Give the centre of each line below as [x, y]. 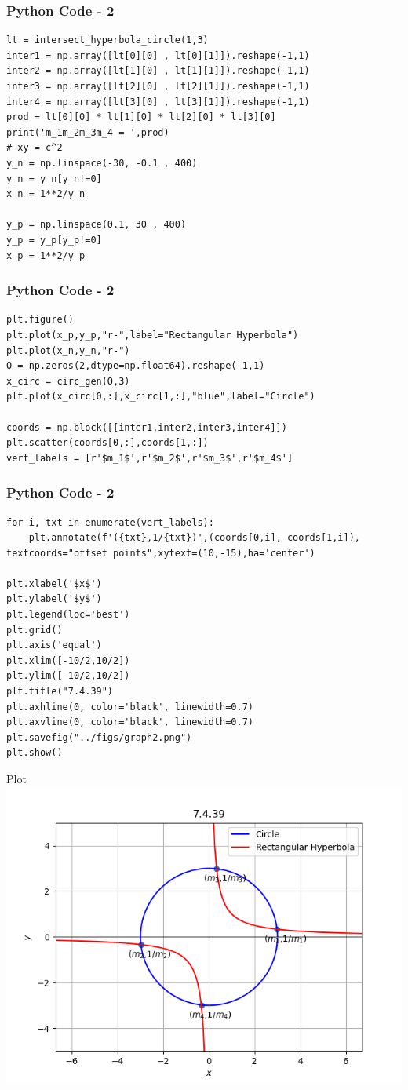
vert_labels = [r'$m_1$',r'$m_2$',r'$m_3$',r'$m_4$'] [150, 458]
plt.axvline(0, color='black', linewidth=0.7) [130, 722]
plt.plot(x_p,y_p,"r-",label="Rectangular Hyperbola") [153, 335]
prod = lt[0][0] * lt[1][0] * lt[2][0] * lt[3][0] [141, 117]
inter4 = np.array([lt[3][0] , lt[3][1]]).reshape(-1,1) [158, 102]
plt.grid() [35, 630]
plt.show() [35, 753]
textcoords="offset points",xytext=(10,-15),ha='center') [161, 553]
